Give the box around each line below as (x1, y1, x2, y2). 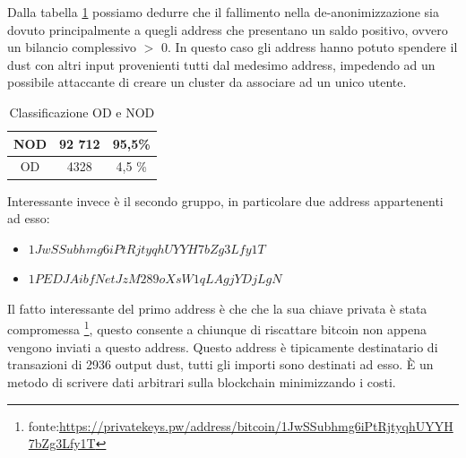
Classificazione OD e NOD (9, 102, 155, 121)
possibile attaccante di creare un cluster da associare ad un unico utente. (7, 73, 407, 91)
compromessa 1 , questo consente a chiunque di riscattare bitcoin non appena (7, 317, 427, 339)
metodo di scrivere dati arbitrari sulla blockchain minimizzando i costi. (7, 372, 396, 391)
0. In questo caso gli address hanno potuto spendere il (161, 38, 458, 56)
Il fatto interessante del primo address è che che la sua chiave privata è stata (7, 298, 427, 317)
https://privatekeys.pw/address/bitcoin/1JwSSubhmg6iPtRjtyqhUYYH (59, 416, 453, 435)
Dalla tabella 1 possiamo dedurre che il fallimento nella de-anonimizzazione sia (7, 3, 439, 21)
